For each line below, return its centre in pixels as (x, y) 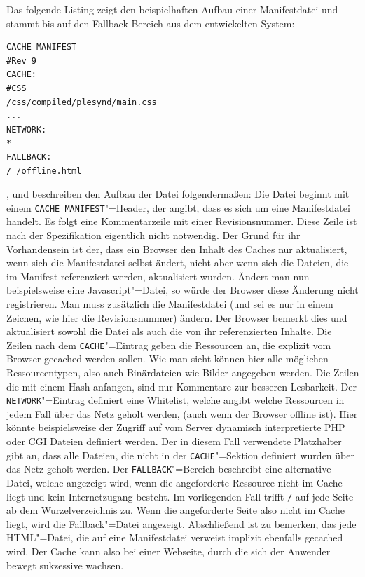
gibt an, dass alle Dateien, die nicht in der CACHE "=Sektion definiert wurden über (180, 455)
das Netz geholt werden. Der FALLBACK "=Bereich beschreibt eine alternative (169, 469)
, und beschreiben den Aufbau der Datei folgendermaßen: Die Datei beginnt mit (178, 194)
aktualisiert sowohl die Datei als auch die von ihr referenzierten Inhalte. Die (169, 331)
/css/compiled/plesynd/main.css (82, 102)
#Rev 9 (21, 61)
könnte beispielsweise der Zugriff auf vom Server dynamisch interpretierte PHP (176, 427)
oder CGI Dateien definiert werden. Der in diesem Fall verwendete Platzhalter (174, 441)
